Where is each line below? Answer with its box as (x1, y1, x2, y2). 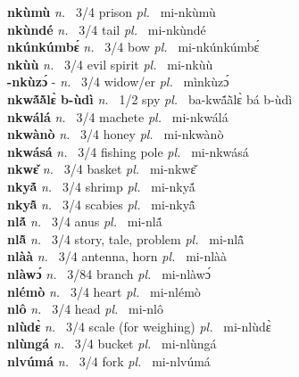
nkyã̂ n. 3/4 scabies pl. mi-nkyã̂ (7, 194, 195, 213)
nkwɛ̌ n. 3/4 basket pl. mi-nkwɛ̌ (7, 160, 196, 178)
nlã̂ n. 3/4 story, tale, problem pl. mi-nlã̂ (7, 229, 245, 248)
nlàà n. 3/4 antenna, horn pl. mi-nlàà (7, 247, 228, 266)
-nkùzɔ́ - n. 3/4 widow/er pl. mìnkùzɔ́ (7, 72, 229, 91)
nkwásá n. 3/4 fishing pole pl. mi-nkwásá (7, 142, 249, 160)
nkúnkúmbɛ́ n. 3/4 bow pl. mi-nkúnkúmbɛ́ (7, 37, 260, 56)
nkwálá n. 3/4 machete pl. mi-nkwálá (7, 107, 228, 126)
